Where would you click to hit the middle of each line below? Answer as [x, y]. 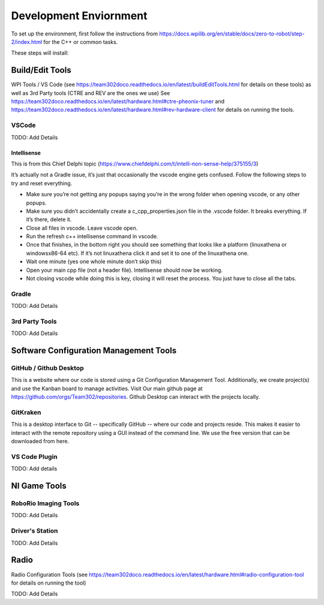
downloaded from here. [40, 441]
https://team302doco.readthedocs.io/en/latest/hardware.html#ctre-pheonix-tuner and [118, 102]
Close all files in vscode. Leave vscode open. [82, 228]
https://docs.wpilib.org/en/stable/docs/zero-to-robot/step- [232, 34]
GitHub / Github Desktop [47, 368]
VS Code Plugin [34, 456]
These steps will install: [40, 53]
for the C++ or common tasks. [80, 41]
